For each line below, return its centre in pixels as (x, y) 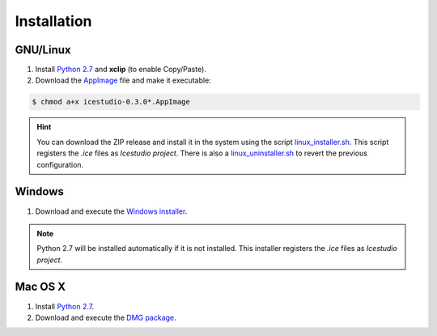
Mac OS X (40, 287)
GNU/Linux (43, 50)
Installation (53, 21)
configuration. (60, 164)
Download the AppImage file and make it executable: (123, 80)
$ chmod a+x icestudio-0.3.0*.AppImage (111, 102)
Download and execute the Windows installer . (111, 211)
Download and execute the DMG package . (106, 317)
